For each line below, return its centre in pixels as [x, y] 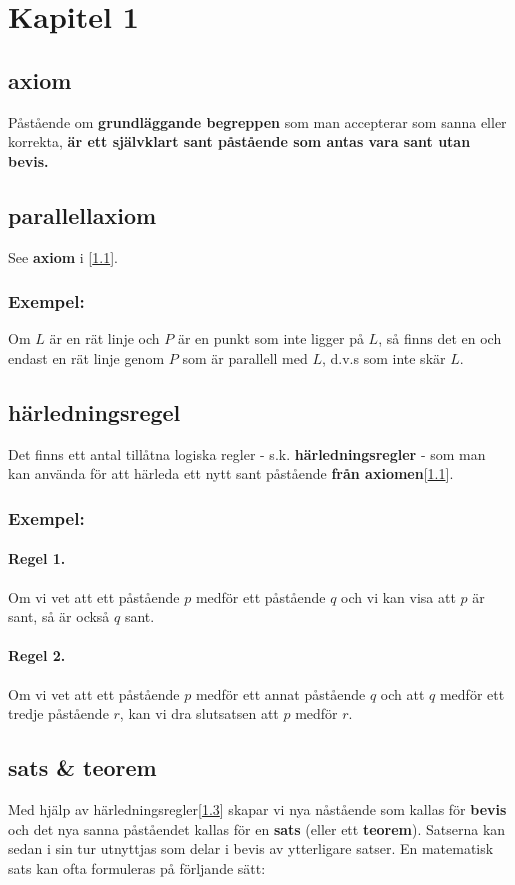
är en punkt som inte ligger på [270, 338]
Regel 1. [37, 558]
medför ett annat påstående [280, 693]
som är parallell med [245, 357]
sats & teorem [82, 767]
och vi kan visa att [398, 596]
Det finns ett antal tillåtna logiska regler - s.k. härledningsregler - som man [247, 453]
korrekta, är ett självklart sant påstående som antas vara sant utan [239, 141]
